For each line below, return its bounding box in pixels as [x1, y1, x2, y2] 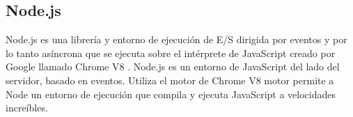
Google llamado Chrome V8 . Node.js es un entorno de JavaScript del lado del [6, 59, 340, 74]
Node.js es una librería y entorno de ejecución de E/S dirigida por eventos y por [6, 32, 347, 47]
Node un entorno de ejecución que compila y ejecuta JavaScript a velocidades [6, 86, 336, 101]
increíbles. [6, 100, 48, 115]
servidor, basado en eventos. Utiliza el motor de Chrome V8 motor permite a [6, 72, 334, 87]
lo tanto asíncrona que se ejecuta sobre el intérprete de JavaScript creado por [6, 45, 336, 60]
